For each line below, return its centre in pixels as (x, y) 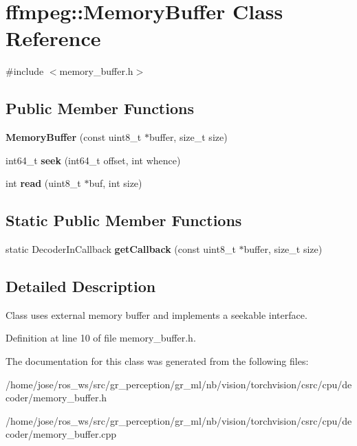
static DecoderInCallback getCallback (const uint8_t (121, 249)
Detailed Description (81, 286)
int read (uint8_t (43, 183)
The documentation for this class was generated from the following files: (157, 361)
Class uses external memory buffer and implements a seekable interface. (156, 314)
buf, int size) (116, 183)
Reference (53, 38)
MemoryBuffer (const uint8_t (74, 137)
